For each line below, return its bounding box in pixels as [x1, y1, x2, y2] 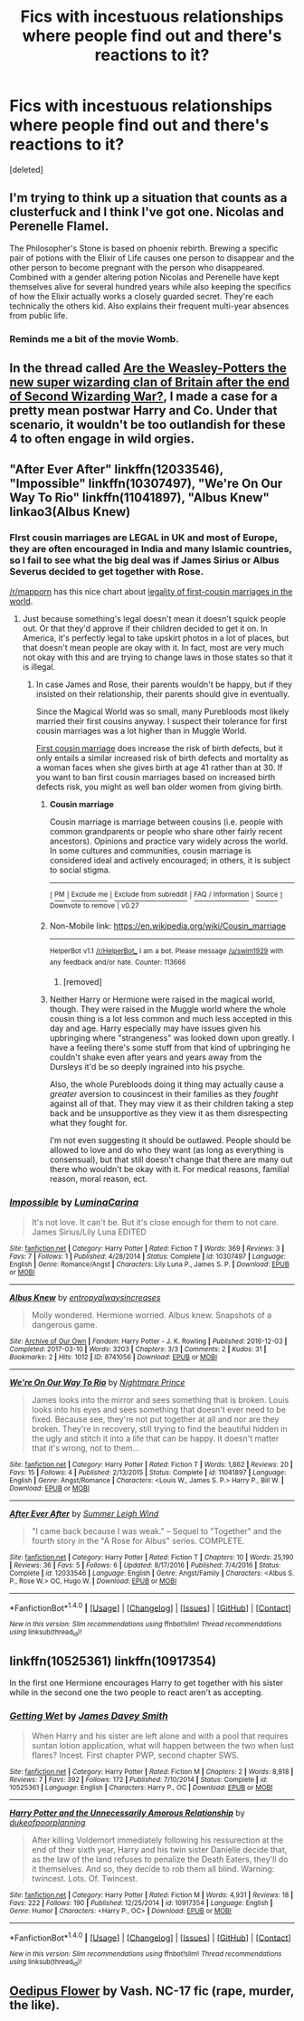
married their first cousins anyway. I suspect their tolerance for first [35, 715, 288, 726]
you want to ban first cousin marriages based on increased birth [35, 771, 276, 782]
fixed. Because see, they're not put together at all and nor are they [31, 1414, 280, 1425]
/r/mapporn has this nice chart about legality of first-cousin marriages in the [9, 586, 293, 596]
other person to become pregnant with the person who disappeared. [9, 262, 265, 272]
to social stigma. [49, 864, 111, 875]
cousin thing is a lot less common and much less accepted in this [49, 1014, 292, 1025]
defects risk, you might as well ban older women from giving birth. [35, 781, 283, 792]
